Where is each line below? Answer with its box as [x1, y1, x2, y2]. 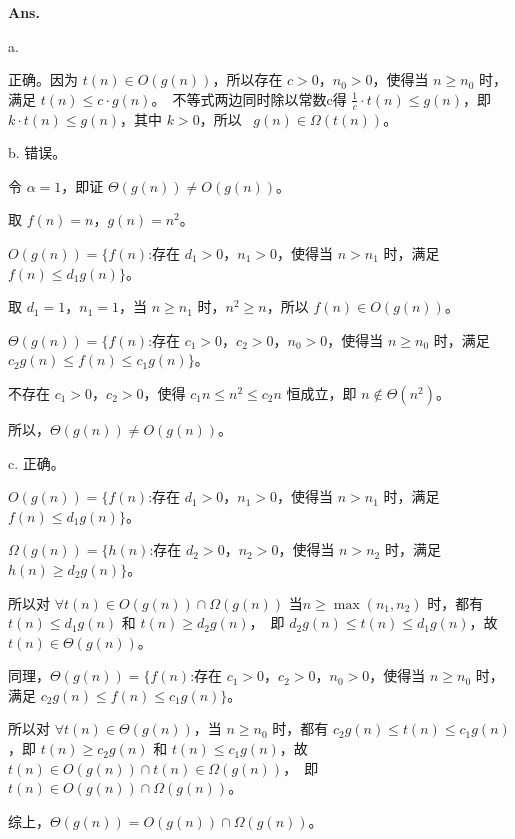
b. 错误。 [8, 142, 67, 163]
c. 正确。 [8, 452, 65, 473]
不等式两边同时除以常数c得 [172, 88, 347, 109]
